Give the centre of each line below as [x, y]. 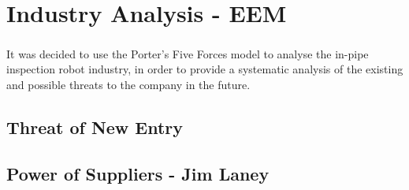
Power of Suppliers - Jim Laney [138, 173]
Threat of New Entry [95, 127]
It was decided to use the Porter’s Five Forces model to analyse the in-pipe [188, 53]
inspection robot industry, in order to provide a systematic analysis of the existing [205, 69]
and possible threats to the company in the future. [128, 84]
